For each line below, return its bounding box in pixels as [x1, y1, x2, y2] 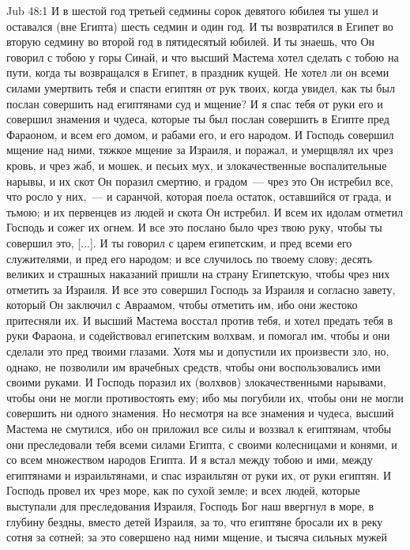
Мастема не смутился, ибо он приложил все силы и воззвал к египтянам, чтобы [6, 420, 392, 437]
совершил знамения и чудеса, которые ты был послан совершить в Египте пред [6, 111, 389, 127]
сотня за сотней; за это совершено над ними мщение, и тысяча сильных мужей [6, 529, 388, 545]
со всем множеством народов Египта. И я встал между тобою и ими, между [6, 451, 373, 468]
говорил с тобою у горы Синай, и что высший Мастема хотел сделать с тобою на [6, 48, 399, 65]
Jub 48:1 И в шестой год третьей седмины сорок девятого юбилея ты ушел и [6, 2, 378, 18]
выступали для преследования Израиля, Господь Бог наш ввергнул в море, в [6, 498, 374, 514]
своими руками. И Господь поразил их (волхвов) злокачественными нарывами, [6, 374, 386, 390]
